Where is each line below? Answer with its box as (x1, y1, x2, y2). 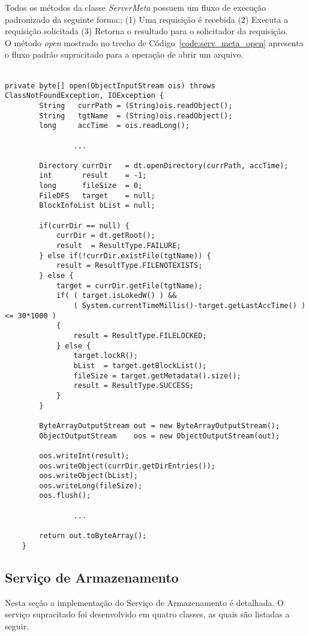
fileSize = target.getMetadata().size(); (73, 371, 241, 380)
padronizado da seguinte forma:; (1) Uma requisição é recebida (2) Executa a (5, 13, 289, 25)
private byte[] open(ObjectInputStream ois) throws (5, 81, 215, 90)
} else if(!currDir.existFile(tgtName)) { (39, 251, 211, 260)
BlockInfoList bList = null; (39, 201, 155, 210)
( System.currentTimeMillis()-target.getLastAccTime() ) (73, 301, 306, 310)
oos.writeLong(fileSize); (39, 481, 143, 490)
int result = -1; (39, 171, 147, 180)
